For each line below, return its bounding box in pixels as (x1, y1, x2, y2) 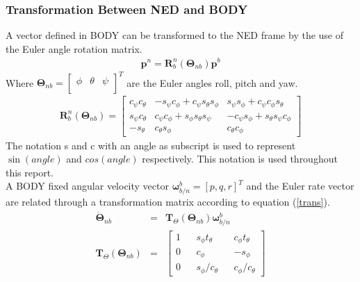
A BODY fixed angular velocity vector (6, 179, 169, 193)
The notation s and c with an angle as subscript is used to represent (6, 138, 296, 152)
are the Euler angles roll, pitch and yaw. (126, 75, 298, 90)
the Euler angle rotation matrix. (6, 41, 142, 56)
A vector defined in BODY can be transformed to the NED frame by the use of (6, 28, 344, 42)
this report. (6, 165, 54, 179)
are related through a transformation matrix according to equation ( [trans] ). (6, 194, 330, 209)
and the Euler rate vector (246, 179, 354, 193)
